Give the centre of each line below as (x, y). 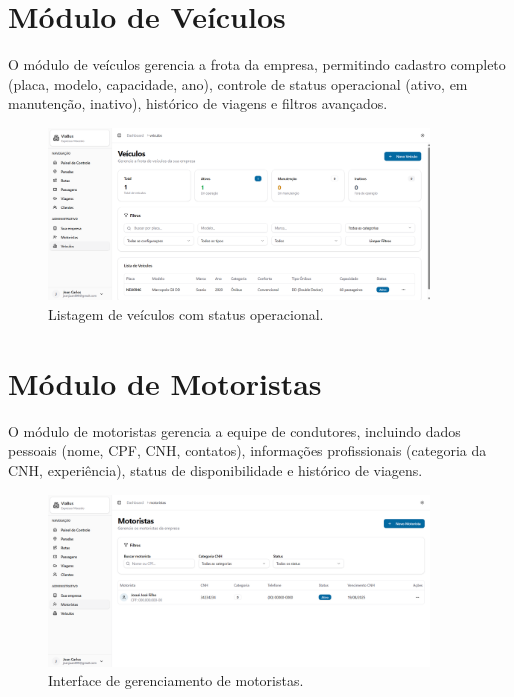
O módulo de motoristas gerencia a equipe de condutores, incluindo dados (234, 430)
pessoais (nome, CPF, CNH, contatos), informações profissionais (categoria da (247, 450)
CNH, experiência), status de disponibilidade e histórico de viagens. (215, 469)
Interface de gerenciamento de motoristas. (176, 680)
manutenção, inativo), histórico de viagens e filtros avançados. (198, 103)
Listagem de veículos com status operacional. (186, 314)
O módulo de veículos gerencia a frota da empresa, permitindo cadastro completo (257, 64)
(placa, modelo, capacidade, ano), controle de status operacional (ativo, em (238, 83)
